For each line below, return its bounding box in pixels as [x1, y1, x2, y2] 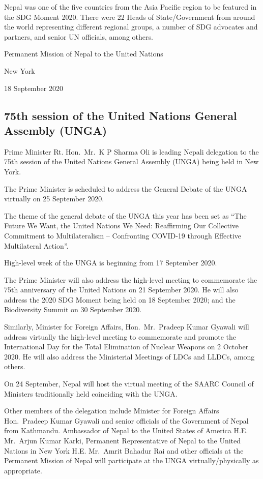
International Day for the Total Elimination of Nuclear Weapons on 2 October [4, 341, 249, 352]
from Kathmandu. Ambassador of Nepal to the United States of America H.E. [4, 425, 248, 436]
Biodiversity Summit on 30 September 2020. [4, 304, 142, 315]
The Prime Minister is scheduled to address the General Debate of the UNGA [4, 183, 247, 194]
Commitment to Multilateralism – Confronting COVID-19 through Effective [4, 230, 242, 241]
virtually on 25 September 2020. [4, 193, 104, 204]
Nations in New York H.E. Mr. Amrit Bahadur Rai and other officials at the [4, 445, 244, 456]
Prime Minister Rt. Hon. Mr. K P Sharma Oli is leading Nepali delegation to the [4, 146, 259, 157]
